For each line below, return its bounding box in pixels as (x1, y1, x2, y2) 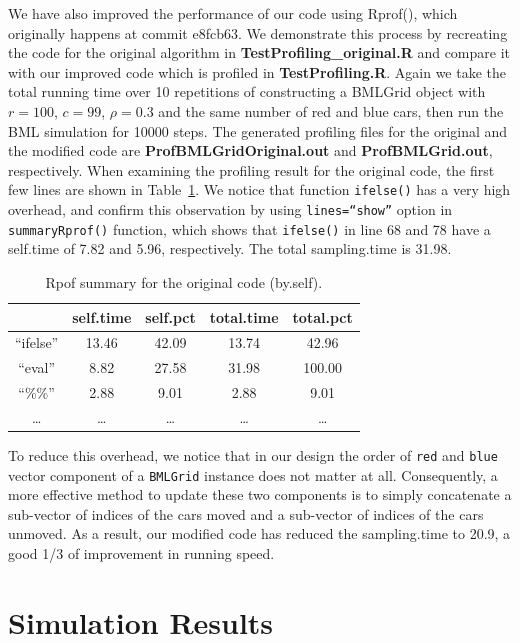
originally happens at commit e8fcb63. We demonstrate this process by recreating (8, 22, 508, 43)
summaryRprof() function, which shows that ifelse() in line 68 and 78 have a (8, 218, 491, 239)
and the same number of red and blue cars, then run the (158, 100, 504, 121)
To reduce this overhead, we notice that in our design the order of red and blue (8, 444, 498, 465)
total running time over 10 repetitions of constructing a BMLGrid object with (8, 81, 486, 102)
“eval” (18, 357, 56, 378)
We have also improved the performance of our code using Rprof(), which (8, 3, 458, 23)
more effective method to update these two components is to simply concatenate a (8, 484, 512, 505)
